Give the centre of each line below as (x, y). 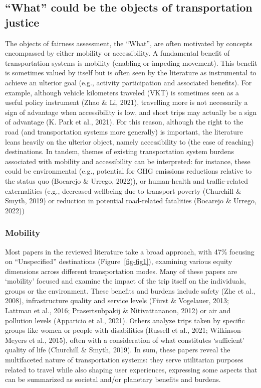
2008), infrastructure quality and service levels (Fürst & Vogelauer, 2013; (117, 300)
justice (22, 22)
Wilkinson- (227, 330)
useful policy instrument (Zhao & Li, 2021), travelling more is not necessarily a (126, 102)
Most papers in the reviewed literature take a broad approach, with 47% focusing (130, 251)
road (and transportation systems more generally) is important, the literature (124, 131)
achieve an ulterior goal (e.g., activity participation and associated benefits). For (128, 82)
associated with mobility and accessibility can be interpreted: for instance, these (128, 161)
